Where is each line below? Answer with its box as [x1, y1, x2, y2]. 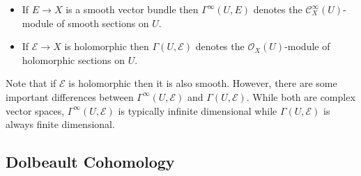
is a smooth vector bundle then [66, 2, 199, 16]
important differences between [6, 89, 134, 104]
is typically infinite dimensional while [118, 103, 277, 118]
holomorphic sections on [22, 52, 125, 67]
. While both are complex [246, 89, 355, 104]
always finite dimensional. [6, 117, 115, 131]
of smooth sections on [56, 15, 149, 30]
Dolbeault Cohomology [6, 151, 175, 173]
